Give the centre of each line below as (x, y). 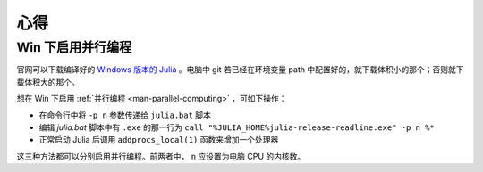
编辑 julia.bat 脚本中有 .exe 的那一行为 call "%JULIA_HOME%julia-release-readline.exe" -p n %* (237, 127)
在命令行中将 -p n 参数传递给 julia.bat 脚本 (125, 115)
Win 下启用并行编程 (74, 47)
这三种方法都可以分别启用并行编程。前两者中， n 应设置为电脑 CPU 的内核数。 (161, 156)
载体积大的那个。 (48, 82)
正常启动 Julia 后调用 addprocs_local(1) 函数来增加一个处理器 (159, 140)
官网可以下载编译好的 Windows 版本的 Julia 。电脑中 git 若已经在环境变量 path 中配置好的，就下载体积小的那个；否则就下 (240, 70)
